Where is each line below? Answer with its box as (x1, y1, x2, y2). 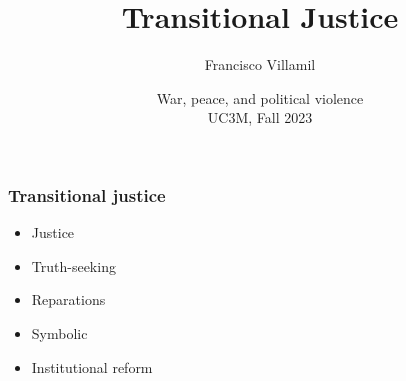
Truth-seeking (31, 255, 116, 276)
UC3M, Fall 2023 (207, 107, 313, 128)
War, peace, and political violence (156, 87, 364, 108)
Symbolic (31, 322, 88, 343)
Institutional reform (31, 356, 153, 377)
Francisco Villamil (204, 54, 316, 75)
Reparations (31, 289, 106, 310)
